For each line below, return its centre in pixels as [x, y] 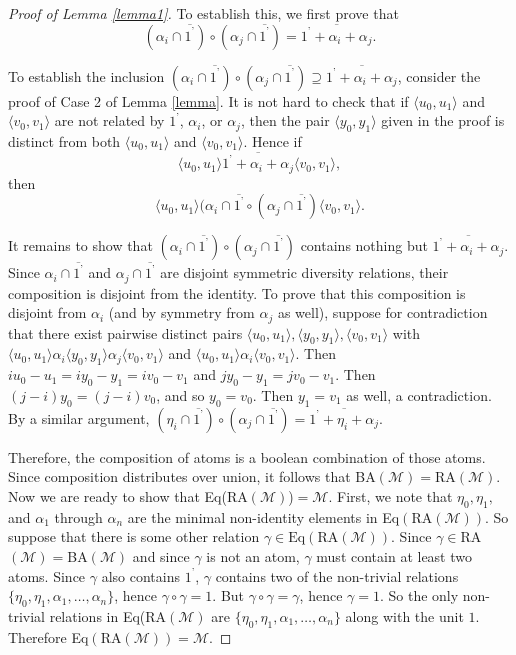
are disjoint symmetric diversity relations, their [304, 272]
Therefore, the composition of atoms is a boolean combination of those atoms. [247, 456]
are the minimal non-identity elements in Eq [263, 516]
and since [161, 555]
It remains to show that [80, 245]
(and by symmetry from [181, 312]
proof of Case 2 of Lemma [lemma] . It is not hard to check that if [208, 100]
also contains [140, 575]
